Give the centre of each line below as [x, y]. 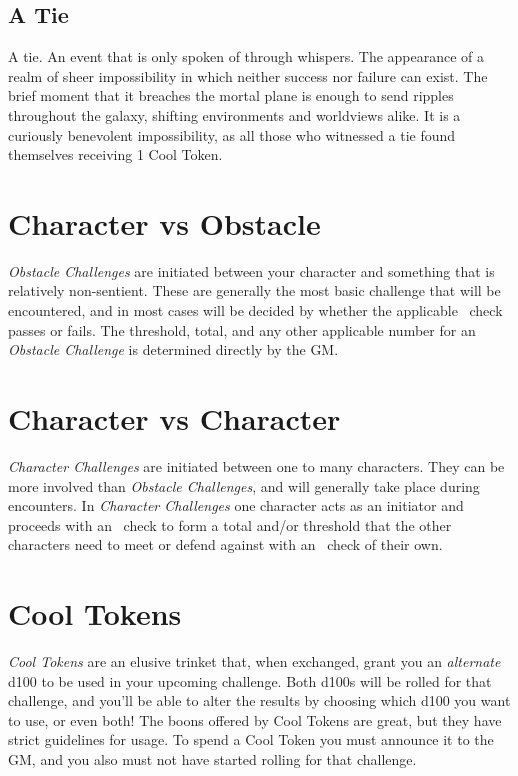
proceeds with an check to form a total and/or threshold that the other [230, 524]
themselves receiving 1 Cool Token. [115, 154]
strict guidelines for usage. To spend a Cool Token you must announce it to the [251, 739]
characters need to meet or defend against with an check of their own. [225, 544]
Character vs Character [174, 418]
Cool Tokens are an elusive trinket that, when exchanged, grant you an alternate [254, 661]
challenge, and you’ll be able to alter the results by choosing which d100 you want [259, 700]
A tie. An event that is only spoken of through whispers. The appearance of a [246, 56]
